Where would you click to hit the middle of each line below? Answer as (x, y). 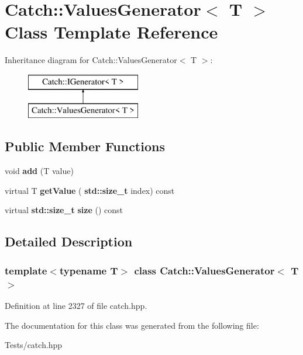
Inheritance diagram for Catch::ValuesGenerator (91, 60)
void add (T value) (39, 171)
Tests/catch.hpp (34, 345)
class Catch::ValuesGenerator (204, 270)
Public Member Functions (85, 146)
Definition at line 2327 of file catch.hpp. (76, 305)
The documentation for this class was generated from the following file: (132, 325)
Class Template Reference (111, 32)
